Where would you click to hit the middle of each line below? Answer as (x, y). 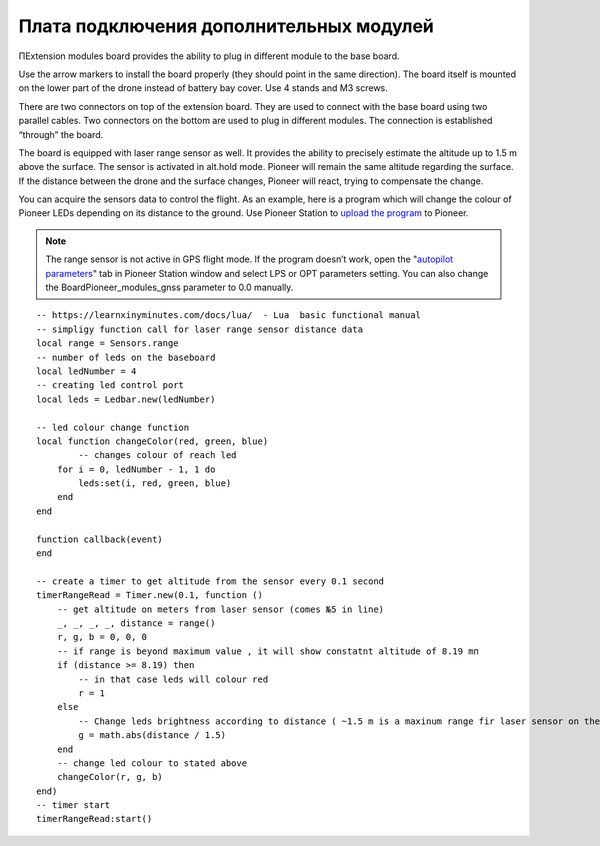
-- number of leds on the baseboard (126, 357)
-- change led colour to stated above (152, 763)
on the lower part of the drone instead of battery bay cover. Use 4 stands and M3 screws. (203, 88)
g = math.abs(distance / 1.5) (152, 735)
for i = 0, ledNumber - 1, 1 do (136, 469)
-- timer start (73, 805)
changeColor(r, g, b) (110, 777)
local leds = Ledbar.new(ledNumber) (126, 399)
